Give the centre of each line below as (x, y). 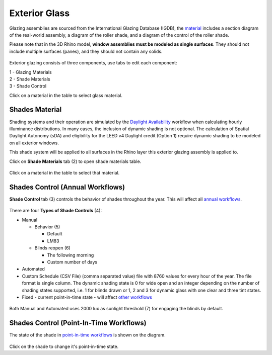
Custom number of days (72, 262)
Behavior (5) (47, 227)
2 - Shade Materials (30, 79)
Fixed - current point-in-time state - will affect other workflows (87, 297)
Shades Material (36, 110)
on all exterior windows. (34, 143)
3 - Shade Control (28, 86)
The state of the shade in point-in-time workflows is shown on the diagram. (87, 335)
